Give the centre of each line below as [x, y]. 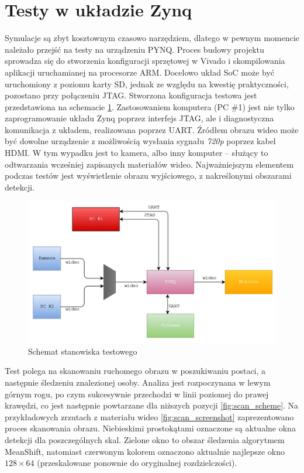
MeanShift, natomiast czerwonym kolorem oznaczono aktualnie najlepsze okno [145, 451]
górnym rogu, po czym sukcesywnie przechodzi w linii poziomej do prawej [137, 394]
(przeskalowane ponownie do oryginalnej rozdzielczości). [137, 463]
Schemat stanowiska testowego [83, 351]
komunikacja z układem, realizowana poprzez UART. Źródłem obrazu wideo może [152, 129]
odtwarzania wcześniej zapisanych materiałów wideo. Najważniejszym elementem [149, 164]
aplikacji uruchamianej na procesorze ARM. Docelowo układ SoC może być [140, 72]
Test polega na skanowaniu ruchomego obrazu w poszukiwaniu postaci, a [135, 371]
